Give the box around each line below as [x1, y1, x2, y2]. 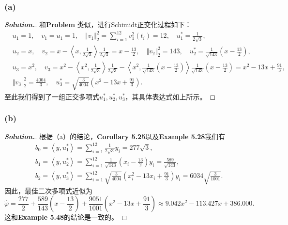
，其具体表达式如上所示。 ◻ [125, 91, 216, 101]
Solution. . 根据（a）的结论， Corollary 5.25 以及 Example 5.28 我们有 [4, 131, 226, 141]
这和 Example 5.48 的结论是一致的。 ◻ [4, 212, 127, 222]
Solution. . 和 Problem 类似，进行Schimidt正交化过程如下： [4, 19, 192, 30]
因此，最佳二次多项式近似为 [4, 185, 92, 195]
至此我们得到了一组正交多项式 [4, 91, 99, 101]
